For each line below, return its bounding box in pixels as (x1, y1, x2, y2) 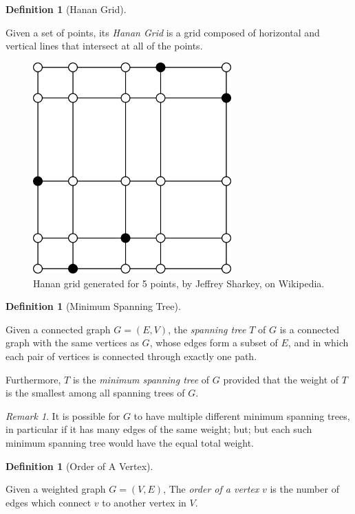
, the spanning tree (168, 322, 246, 336)
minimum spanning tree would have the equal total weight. (6, 435, 255, 449)
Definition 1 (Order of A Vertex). (6, 458, 153, 473)
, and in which (288, 335, 349, 350)
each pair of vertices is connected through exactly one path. (6, 348, 257, 363)
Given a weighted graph (6, 482, 106, 496)
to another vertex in (102, 495, 186, 509)
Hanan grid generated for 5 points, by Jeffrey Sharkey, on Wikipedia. (33, 276, 325, 290)
